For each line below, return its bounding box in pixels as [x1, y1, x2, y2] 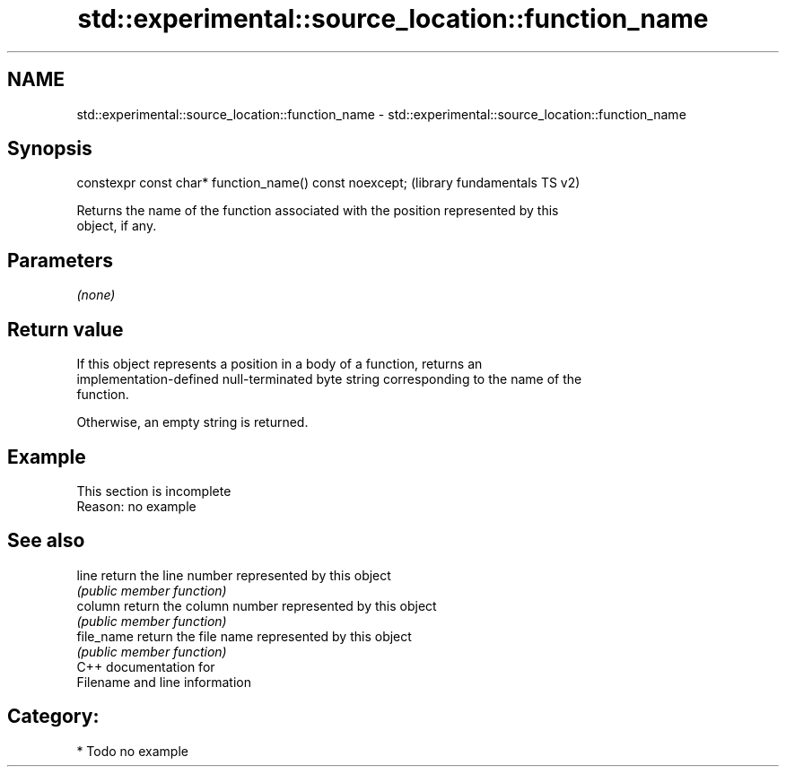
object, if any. [76, 218, 157, 234]
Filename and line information [76, 674, 251, 690]
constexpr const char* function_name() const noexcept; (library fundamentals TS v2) [76, 175, 581, 191]
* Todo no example [76, 743, 188, 759]
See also [7, 529, 85, 552]
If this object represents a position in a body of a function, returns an [76, 356, 483, 372]
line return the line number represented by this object [76, 567, 391, 583]
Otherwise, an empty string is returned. [76, 414, 309, 430]
